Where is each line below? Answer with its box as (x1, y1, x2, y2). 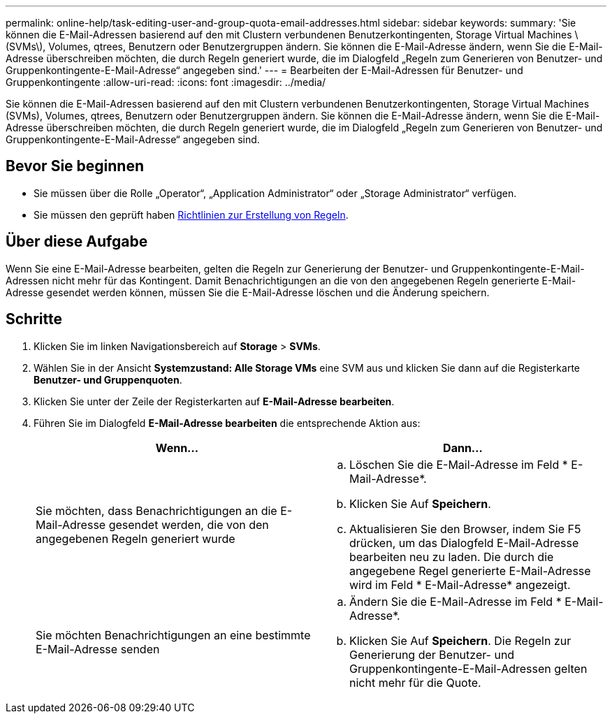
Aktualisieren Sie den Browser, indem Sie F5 (349, 521, 581, 536)
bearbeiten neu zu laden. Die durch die (349, 549, 554, 564)
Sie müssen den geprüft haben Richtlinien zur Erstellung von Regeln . (34, 208, 349, 221)
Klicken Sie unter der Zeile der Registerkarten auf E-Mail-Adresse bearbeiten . (34, 395, 395, 407)
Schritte (6, 310, 62, 328)
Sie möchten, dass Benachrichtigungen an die (36, 503, 277, 518)
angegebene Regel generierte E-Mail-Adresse (349, 563, 591, 578)
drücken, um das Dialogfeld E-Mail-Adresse (349, 535, 579, 550)
